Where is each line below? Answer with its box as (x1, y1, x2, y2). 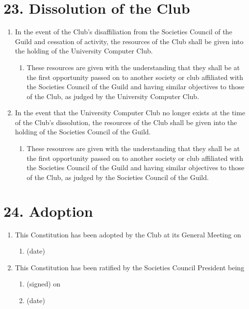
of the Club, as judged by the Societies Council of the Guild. (26, 172, 209, 182)
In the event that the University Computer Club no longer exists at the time (15, 107, 246, 118)
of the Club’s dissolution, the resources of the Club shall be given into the (15, 117, 237, 127)
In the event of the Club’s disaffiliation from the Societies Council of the (15, 26, 232, 37)
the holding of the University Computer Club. (15, 46, 153, 56)
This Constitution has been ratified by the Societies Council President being (15, 262, 245, 272)
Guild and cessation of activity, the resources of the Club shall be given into (15, 36, 244, 46)
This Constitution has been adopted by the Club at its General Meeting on (15, 229, 241, 239)
